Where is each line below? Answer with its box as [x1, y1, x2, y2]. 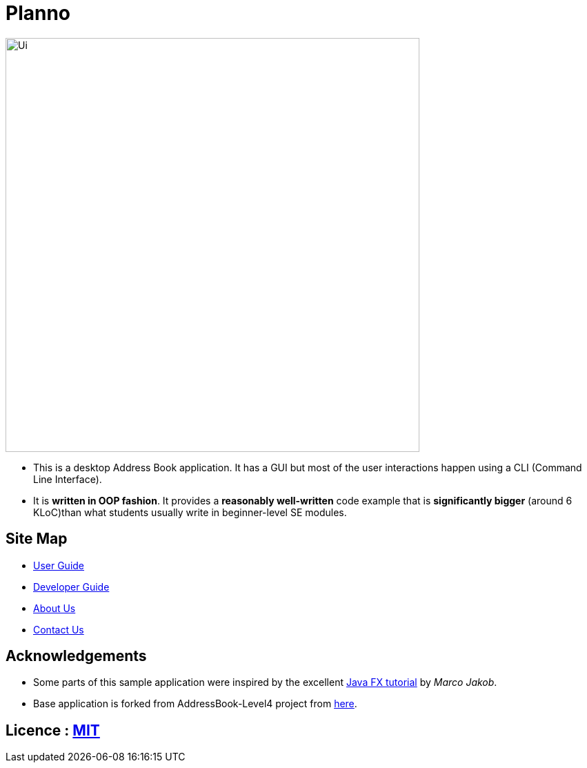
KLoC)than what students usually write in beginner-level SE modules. [33, 506, 347, 518]
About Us [33, 602, 76, 614]
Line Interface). [33, 473, 102, 485]
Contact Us [33, 623, 84, 636]
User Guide [33, 559, 85, 571]
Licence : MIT [6, 721, 100, 739]
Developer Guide [33, 580, 110, 593]
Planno [6, 1, 71, 25]
